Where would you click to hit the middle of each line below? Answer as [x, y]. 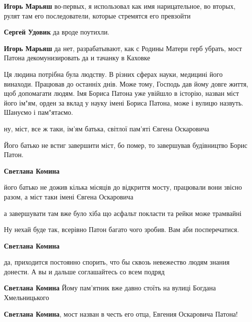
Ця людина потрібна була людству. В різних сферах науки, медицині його [113, 74]
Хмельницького [26, 297]
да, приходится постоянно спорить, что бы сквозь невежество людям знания [117, 262]
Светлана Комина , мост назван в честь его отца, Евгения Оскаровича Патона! [121, 313]
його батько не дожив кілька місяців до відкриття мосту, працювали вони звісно [123, 187]
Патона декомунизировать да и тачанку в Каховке [77, 58]
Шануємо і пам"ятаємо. [39, 112]
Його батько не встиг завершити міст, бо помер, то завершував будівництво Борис [126, 145]
